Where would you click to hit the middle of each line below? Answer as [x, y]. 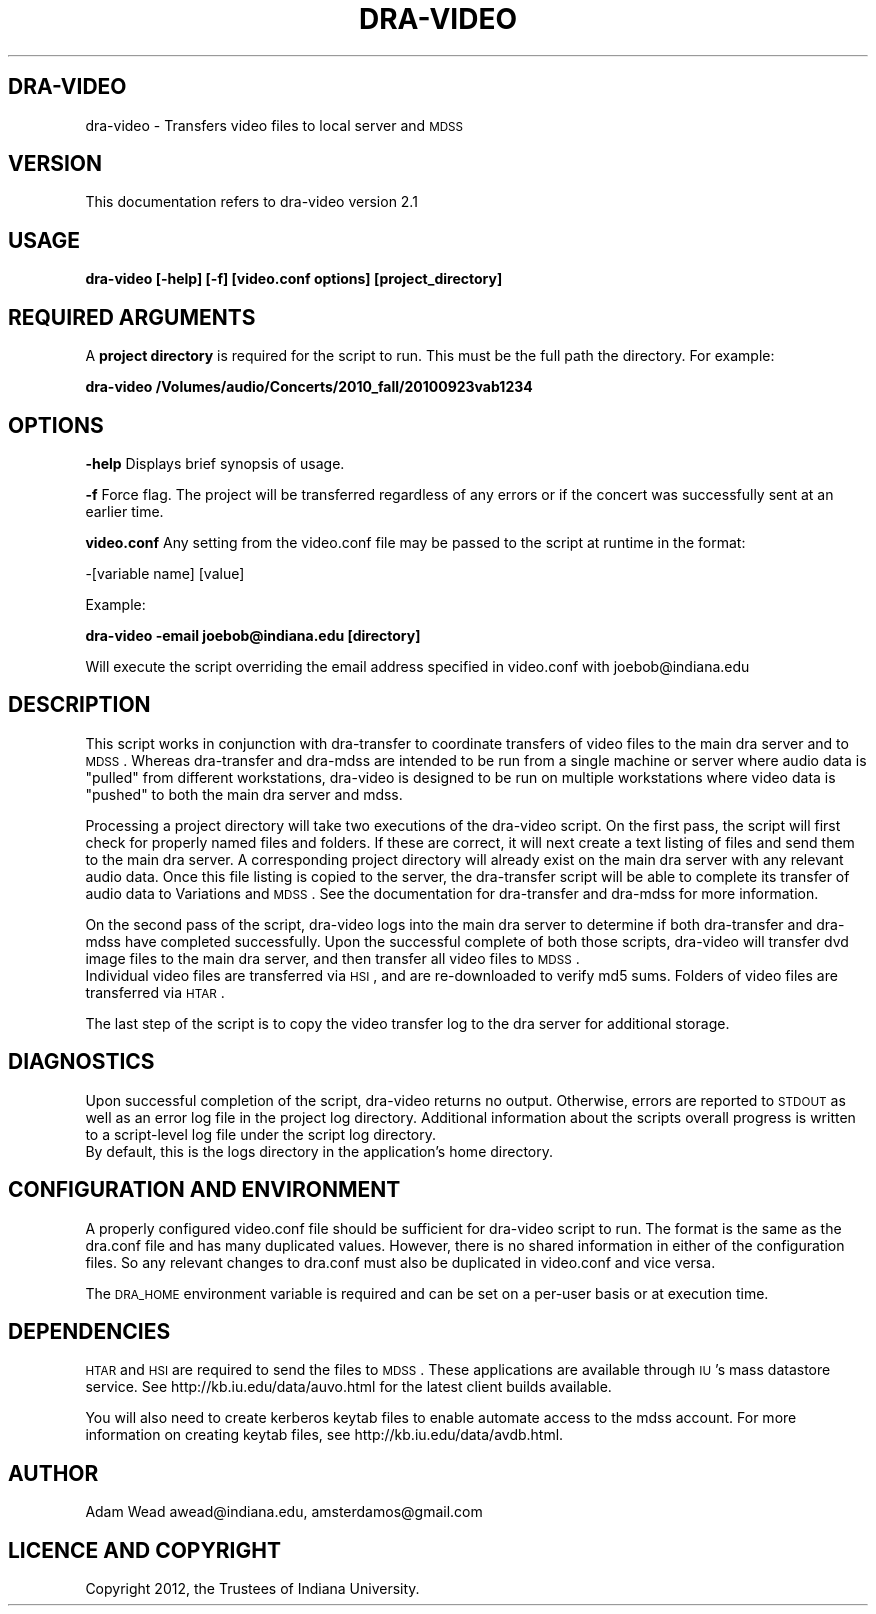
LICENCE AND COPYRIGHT [144, 1550]
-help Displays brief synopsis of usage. [215, 463]
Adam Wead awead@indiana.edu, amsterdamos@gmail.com [284, 1512]
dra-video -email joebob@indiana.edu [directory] [253, 635]
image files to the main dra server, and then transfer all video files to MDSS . [332, 958]
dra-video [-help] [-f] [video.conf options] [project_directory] [294, 279]
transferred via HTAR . [155, 992]
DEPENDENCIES [89, 1331]
